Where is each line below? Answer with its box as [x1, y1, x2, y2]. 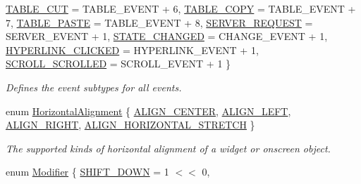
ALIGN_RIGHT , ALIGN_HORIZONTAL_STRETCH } [6, 117, 255, 132]
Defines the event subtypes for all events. [6, 79, 182, 94]
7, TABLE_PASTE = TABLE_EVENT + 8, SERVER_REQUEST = [6, 15, 313, 29]
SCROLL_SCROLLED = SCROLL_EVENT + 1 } [6, 56, 231, 71]
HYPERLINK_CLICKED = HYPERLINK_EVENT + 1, [6, 42, 259, 57]
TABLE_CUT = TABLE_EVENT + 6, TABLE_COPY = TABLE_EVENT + [6, 1, 356, 15]
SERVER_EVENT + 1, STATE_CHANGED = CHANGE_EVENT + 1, [6, 29, 328, 44]
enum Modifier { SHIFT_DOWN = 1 [6, 164, 169, 179]
